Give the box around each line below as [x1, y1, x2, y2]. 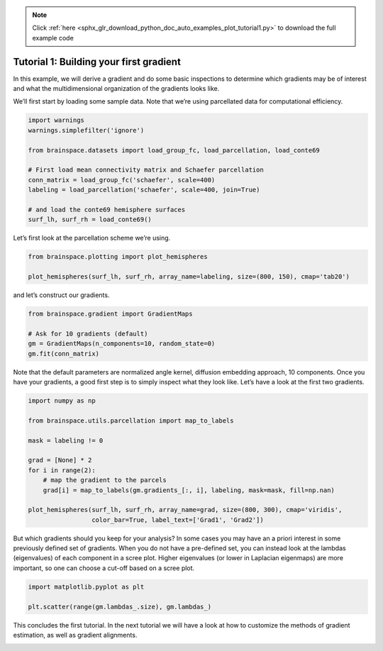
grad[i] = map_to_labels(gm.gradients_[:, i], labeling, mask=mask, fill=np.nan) [43, 486, 335, 494]
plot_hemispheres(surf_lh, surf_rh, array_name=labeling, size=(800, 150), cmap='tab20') [28, 273, 350, 281]
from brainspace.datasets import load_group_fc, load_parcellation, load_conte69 [28, 146, 321, 154]
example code [32, 33, 74, 42]
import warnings [28, 116, 85, 124]
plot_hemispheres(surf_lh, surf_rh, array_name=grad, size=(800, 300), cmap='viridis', [28, 506, 343, 514]
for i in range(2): [28, 466, 96, 474]
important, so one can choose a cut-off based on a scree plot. [13, 564, 195, 572]
